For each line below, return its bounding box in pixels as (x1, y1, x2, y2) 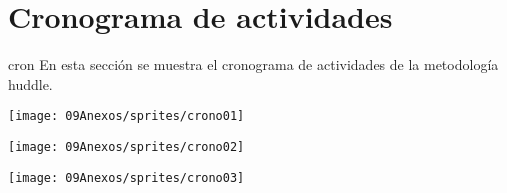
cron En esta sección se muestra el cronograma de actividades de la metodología (8, 54, 499, 75)
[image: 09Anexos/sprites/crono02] (8, 139, 245, 154)
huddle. (8, 73, 53, 94)
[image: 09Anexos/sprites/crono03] (8, 170, 245, 185)
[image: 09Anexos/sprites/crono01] (8, 109, 245, 124)
